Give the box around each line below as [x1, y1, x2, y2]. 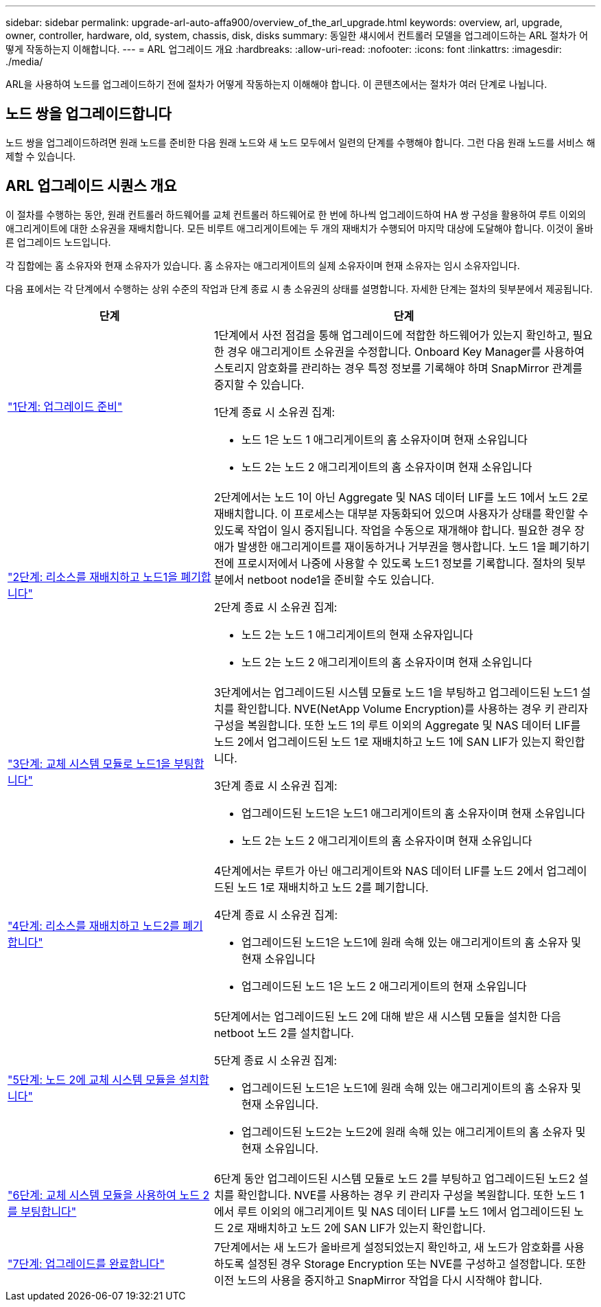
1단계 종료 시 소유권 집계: [213, 405, 335, 419]
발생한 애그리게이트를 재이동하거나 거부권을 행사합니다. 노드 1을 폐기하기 [237, 539, 590, 554]
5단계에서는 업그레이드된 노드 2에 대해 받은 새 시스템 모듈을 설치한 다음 [213, 1009, 561, 1023]
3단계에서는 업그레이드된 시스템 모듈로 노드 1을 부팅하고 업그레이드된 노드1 [213, 685, 578, 699]
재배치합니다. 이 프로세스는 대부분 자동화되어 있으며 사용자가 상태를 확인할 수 [213, 506, 589, 521]
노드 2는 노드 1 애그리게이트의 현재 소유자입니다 [241, 627, 473, 641]
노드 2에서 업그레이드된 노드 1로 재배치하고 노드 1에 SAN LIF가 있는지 [213, 734, 552, 749]
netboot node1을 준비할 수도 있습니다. [247, 572, 434, 587]
